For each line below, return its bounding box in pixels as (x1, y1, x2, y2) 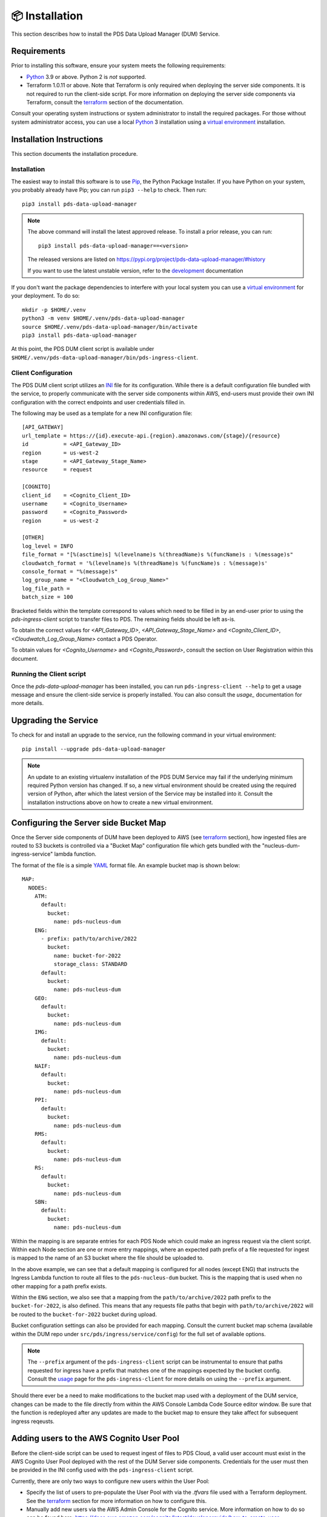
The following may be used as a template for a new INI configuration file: (11, 410, 193, 417)
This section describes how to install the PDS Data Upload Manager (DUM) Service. (11, 30, 220, 38)
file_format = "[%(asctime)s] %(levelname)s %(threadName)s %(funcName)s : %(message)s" (22, 551, 294, 558)
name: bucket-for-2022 (53, 952, 121, 959)
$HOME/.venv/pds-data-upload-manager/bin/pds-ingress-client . (11, 354, 198, 361)
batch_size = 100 (22, 593, 73, 601)
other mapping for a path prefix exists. (11, 1282, 107, 1289)
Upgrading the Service (11, 715, 99, 726)
